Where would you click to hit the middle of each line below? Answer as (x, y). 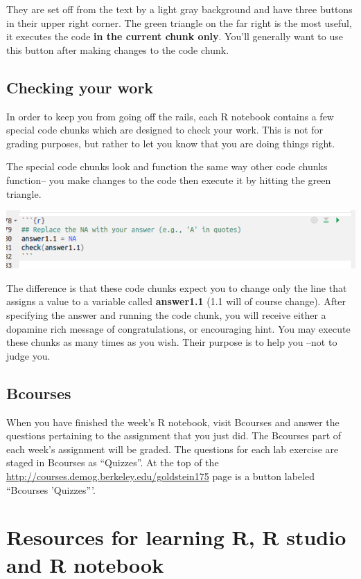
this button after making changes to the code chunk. (118, 49)
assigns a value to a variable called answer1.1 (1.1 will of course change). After (176, 301)
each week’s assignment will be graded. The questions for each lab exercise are (173, 449)
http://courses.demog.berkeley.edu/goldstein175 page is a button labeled (160, 476)
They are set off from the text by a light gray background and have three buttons (179, 9)
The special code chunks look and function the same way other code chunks (167, 166)
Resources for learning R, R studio (176, 537)
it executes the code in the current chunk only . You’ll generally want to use (175, 36)
